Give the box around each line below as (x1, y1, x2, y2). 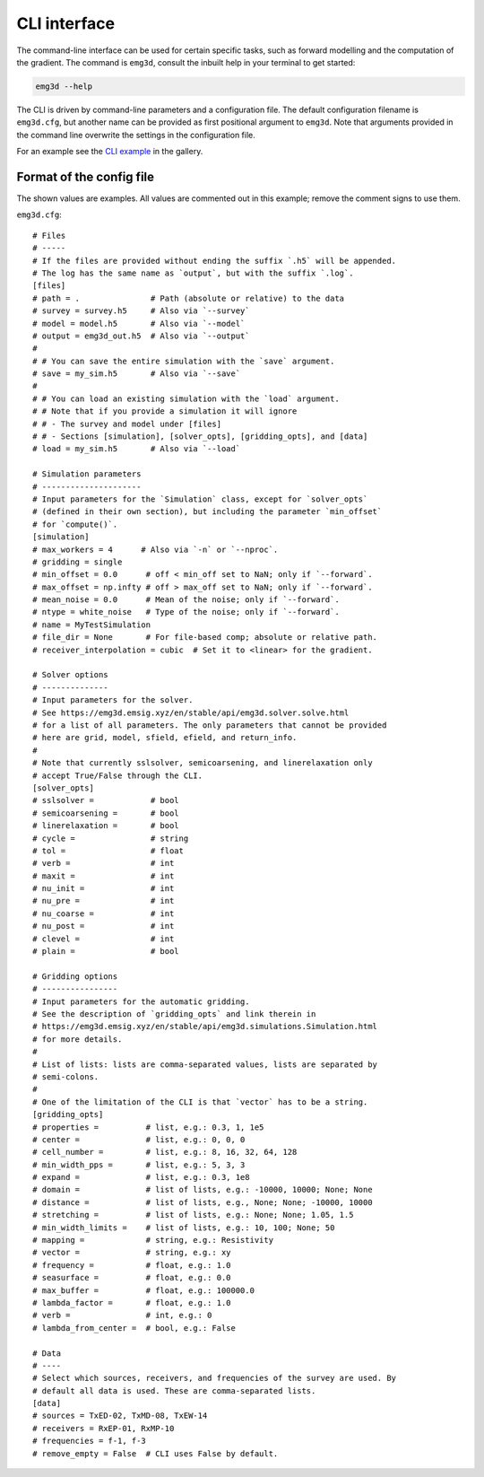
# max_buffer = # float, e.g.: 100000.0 (32, 1285, 255, 1296)
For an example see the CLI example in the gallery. (16, 146, 203, 157)
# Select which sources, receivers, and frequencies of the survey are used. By (32, 1373, 397, 1384)
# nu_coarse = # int (32, 908, 175, 919)
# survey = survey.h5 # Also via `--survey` (32, 306, 250, 316)
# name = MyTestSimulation (32, 619, 151, 630)
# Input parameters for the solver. (32, 695, 194, 705)
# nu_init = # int (32, 884, 175, 894)
